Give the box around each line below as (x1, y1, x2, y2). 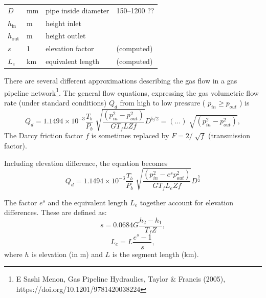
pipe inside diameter (46, 5, 109, 15)
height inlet (46, 17, 81, 28)
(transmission (208, 130, 250, 141)
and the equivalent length (48, 197, 128, 207)
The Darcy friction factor (4, 130, 83, 141)
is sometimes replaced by (91, 130, 169, 141)
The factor (4, 197, 37, 207)
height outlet (46, 30, 86, 41)
